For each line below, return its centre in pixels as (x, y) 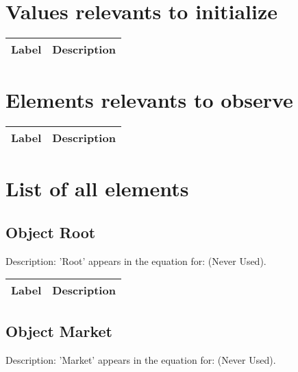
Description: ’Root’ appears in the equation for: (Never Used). (136, 260)
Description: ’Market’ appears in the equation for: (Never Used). (141, 359)
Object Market (59, 330)
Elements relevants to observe (149, 100)
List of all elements (97, 188)
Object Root (51, 232)
